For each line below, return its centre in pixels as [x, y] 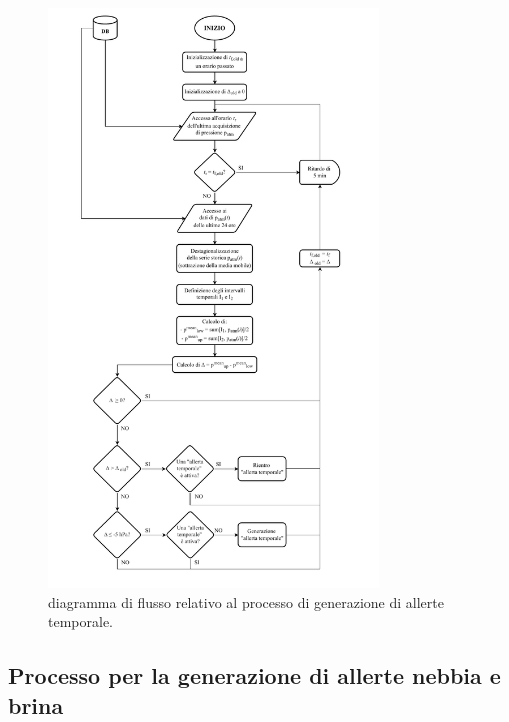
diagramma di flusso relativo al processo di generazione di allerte [246, 601]
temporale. [80, 621]
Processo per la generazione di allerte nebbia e [254, 675]
